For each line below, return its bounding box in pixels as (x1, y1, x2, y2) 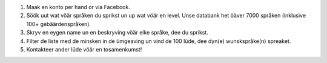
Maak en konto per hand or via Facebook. (26, 4, 130, 10)
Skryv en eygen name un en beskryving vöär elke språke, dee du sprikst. (26, 29, 209, 36)
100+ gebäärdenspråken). (26, 20, 91, 27)
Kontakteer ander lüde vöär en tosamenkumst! (26, 45, 142, 53)
